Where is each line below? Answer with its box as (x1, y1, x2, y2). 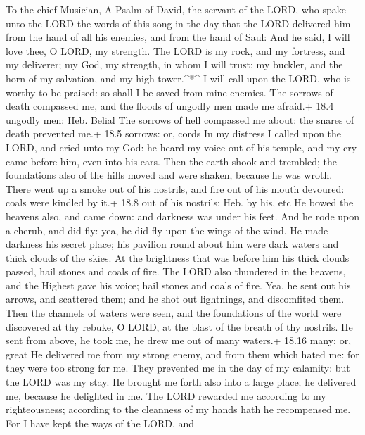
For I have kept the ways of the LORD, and (6, 415, 195, 430)
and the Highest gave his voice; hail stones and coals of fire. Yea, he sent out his (6, 277, 351, 292)
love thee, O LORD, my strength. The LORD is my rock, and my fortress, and (6, 43, 345, 58)
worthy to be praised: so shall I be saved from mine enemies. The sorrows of (6, 84, 333, 99)
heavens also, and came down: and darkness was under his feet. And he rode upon (6, 208, 360, 223)
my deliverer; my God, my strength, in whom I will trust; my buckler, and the (6, 57, 343, 72)
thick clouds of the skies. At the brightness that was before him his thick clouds (6, 250, 350, 265)
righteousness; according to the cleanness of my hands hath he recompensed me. (6, 402, 351, 417)
